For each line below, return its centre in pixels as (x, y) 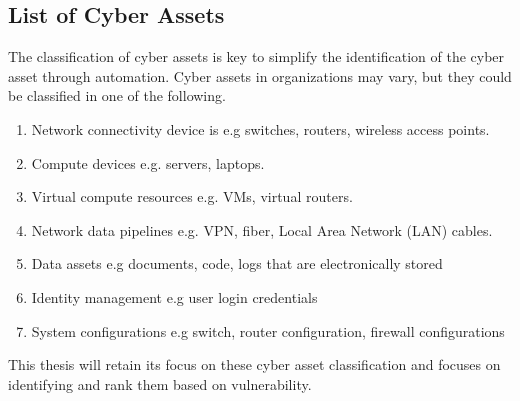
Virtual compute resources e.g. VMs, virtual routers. (192, 196)
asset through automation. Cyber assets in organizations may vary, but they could (260, 75)
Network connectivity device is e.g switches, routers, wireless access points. (260, 128)
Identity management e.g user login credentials (174, 296)
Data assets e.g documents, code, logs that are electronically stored (237, 263)
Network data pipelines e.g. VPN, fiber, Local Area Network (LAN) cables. (262, 229)
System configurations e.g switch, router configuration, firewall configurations (268, 330)
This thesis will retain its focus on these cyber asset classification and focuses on (254, 364)
